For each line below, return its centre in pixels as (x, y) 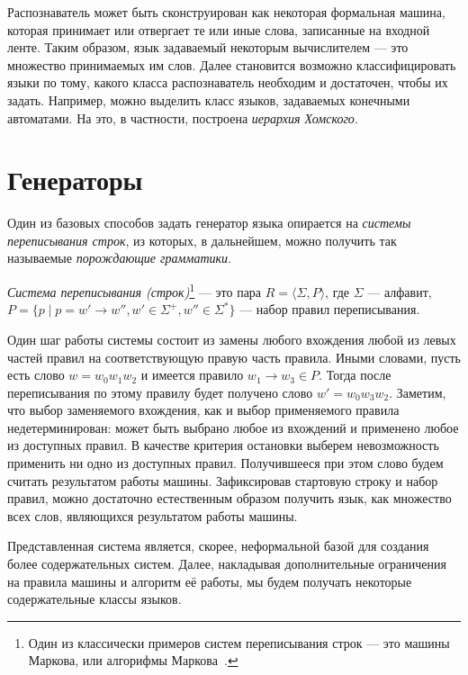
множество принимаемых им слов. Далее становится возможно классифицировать (232, 64)
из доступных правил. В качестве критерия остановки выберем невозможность (223, 445)
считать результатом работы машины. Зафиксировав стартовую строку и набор (223, 480)
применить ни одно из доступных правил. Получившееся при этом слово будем (225, 463)
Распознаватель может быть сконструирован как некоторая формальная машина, (226, 12)
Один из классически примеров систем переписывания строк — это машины (239, 642)
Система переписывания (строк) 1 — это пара (135, 290)
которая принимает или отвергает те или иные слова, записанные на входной (219, 29)
